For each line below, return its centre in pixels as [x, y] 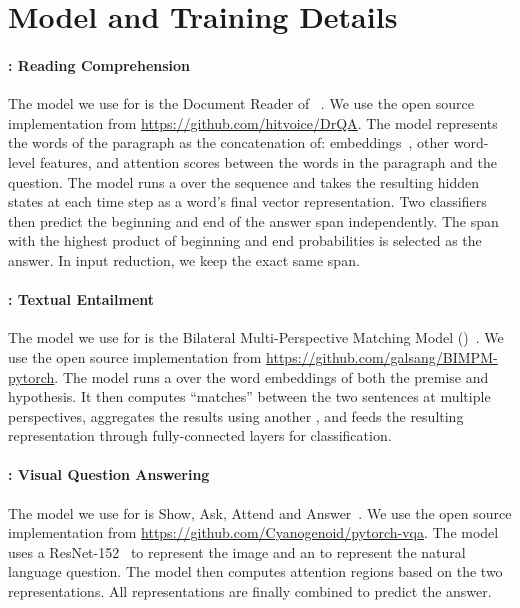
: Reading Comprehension [99, 64]
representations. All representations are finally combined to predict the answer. [250, 591]
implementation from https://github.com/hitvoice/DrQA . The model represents [253, 122]
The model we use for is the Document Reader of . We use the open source [241, 103]
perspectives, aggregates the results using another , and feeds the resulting [236, 415]
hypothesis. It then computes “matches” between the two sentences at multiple [249, 396]
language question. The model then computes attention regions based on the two [255, 571]
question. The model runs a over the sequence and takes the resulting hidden [244, 181]
